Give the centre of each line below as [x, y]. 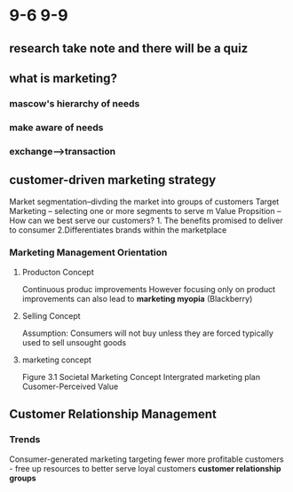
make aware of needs [56, 127]
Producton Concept [58, 272]
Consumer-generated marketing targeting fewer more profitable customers [146, 459]
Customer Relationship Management [113, 414]
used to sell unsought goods [74, 342]
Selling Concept [51, 315]
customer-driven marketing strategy [113, 180]
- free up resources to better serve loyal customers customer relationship [145, 468]
